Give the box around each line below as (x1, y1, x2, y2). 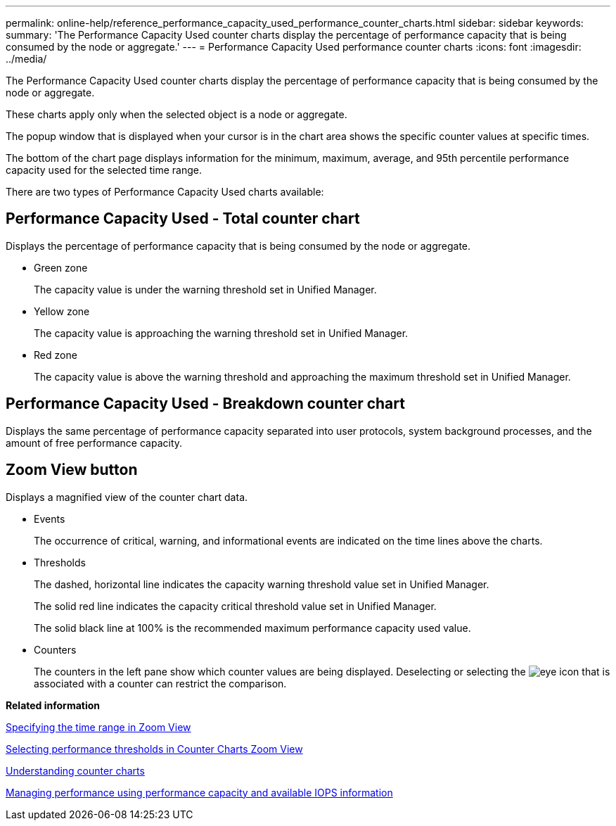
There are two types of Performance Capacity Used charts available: (6, 186, 324, 198)
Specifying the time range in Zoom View (6, 720, 191, 733)
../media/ (6, 53, 47, 65)
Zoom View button (6, 461, 138, 479)
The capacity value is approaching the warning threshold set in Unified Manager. (34, 326, 409, 339)
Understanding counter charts (6, 764, 145, 777)
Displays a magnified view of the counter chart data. (6, 490, 248, 503)
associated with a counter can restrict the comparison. (34, 677, 287, 690)
